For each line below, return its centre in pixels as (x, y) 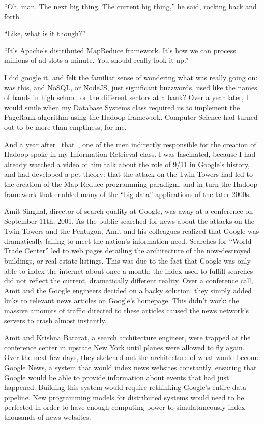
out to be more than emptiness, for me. (65, 127)
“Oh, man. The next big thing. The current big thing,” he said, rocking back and (130, 6)
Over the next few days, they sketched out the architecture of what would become (132, 357)
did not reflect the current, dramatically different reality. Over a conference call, (129, 281)
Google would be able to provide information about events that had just (117, 377)
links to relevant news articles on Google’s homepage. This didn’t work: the (122, 300)
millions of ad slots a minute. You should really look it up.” (96, 60)
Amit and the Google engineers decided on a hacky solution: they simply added (128, 290)
